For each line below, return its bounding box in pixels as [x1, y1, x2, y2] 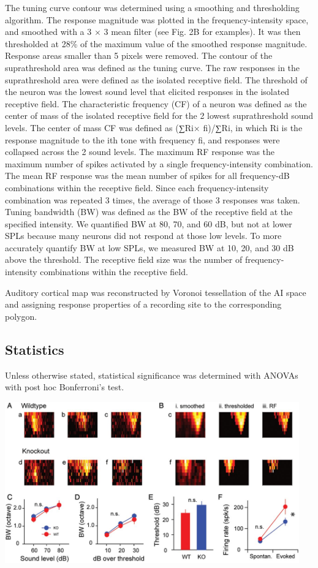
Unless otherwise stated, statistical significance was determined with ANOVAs [5, 368, 298, 381]
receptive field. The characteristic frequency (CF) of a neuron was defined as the [5, 97, 307, 110]
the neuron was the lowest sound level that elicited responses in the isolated [5, 85, 290, 98]
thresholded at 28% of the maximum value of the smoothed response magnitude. [5, 37, 308, 50]
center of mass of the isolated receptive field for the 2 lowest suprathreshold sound [5, 109, 314, 122]
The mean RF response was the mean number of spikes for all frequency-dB [5, 169, 290, 182]
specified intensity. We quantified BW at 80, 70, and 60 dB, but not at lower [5, 217, 292, 230]
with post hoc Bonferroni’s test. [5, 381, 124, 393]
